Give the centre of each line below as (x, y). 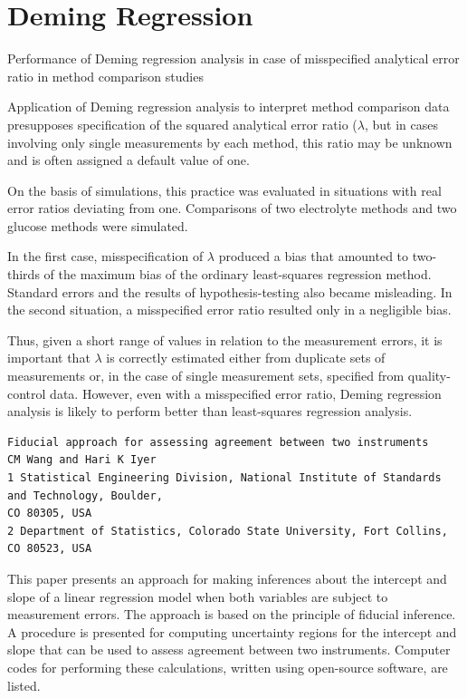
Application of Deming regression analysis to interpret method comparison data (229, 107)
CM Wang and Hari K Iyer (82, 460)
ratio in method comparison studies (105, 76)
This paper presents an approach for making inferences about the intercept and (227, 578)
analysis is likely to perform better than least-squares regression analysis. (210, 411)
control (27, 393)
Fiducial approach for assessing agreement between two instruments (218, 442)
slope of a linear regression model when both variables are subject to (198, 596)
